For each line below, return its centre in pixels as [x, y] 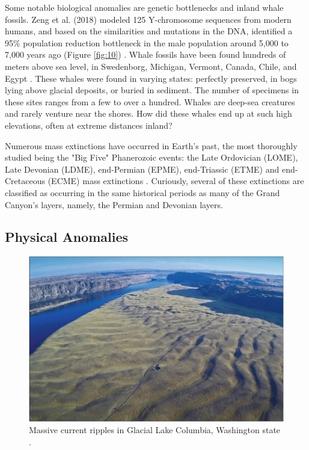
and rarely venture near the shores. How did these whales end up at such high [148, 113]
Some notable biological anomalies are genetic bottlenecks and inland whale [144, 7]
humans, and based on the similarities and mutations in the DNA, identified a [149, 31]
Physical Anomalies [67, 237]
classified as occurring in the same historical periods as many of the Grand [142, 192]
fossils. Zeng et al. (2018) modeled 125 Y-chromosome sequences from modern [148, 19]
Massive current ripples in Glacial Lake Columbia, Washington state [155, 430]
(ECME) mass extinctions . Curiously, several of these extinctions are [176, 181]
